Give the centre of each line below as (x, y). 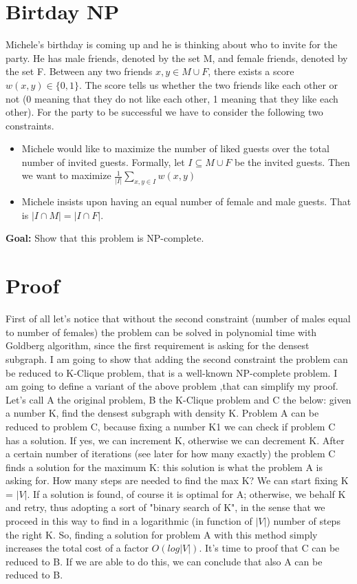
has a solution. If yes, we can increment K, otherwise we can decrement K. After (175, 440)
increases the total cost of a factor (77, 548)
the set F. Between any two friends (79, 71)
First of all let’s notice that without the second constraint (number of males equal (178, 319)
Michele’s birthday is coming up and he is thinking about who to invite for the (172, 44)
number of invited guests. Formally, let (103, 161)
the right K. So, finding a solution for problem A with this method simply (162, 534)
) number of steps (303, 521)
